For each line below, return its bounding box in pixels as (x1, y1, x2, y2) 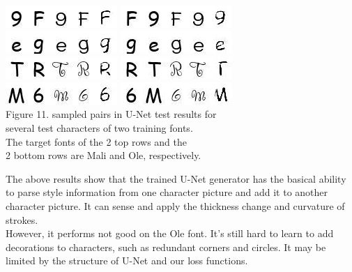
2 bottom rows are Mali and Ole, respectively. (6, 148, 201, 163)
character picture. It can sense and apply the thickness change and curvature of (6, 198, 345, 213)
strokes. (6, 212, 38, 227)
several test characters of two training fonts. (6, 120, 193, 135)
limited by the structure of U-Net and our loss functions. (6, 253, 248, 268)
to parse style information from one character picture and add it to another (6, 185, 328, 199)
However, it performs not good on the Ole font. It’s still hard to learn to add (6, 226, 334, 241)
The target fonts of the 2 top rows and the (6, 134, 187, 149)
